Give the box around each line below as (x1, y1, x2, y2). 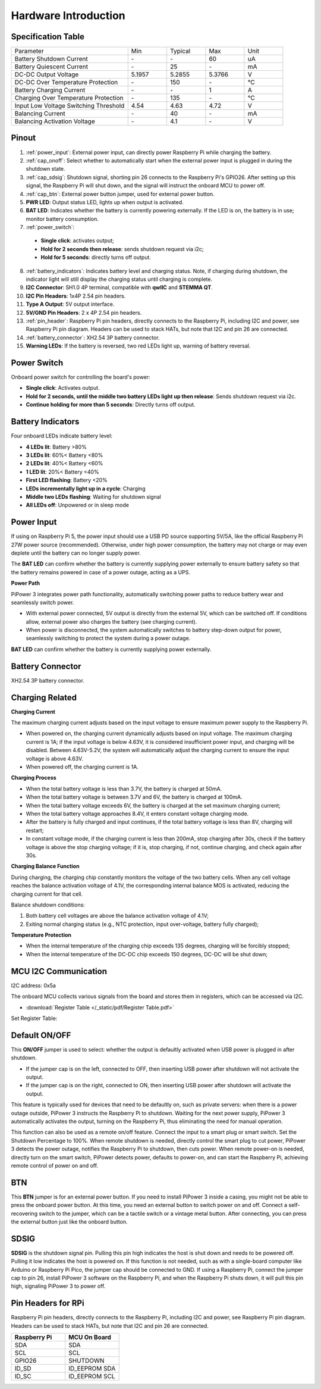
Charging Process (11, 774, 56, 781)
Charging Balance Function (11, 863, 80, 870)
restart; (26, 827, 44, 834)
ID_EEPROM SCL (68, 1372, 115, 1381)
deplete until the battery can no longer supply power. (11, 549, 141, 556)
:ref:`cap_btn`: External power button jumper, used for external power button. (26, 190, 215, 198)
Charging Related (11, 692, 77, 702)
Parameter (14, 47, 44, 55)
